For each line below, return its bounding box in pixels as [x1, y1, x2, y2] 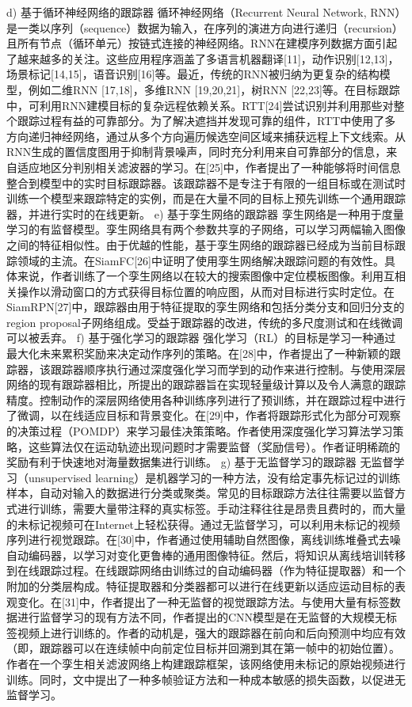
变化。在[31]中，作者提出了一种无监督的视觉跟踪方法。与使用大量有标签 [17, 593, 390, 610]
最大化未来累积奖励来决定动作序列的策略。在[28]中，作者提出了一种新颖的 [6, 345, 390, 362]
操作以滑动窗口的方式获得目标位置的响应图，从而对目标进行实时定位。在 [17, 283, 395, 299]
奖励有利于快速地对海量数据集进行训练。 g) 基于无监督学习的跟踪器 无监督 [6, 454, 394, 470]
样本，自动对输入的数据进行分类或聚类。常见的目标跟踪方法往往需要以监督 [6, 485, 395, 501]
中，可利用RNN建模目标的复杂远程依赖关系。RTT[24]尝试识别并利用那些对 [6, 97, 394, 113]
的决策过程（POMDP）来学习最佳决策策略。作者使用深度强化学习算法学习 [6, 423, 393, 439]
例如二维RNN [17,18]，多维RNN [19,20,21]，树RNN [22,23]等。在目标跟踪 [28, 81, 400, 97]
